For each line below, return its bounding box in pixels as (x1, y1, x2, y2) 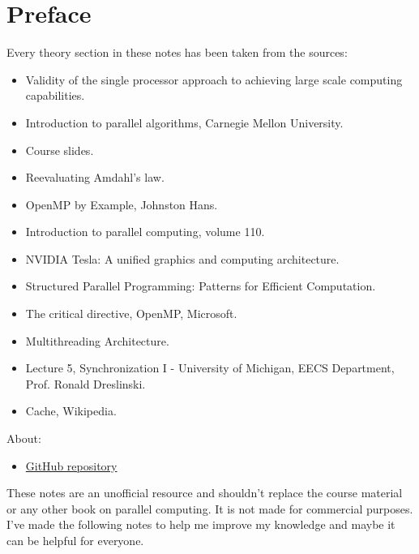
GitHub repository (25, 457, 118, 474)
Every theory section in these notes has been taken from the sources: (6, 44, 348, 61)
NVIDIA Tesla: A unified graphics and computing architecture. (25, 250, 340, 267)
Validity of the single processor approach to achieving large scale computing (25, 71, 403, 88)
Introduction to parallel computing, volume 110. (25, 223, 265, 240)
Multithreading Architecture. (25, 332, 169, 349)
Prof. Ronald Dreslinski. (25, 375, 146, 392)
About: (6, 430, 41, 447)
